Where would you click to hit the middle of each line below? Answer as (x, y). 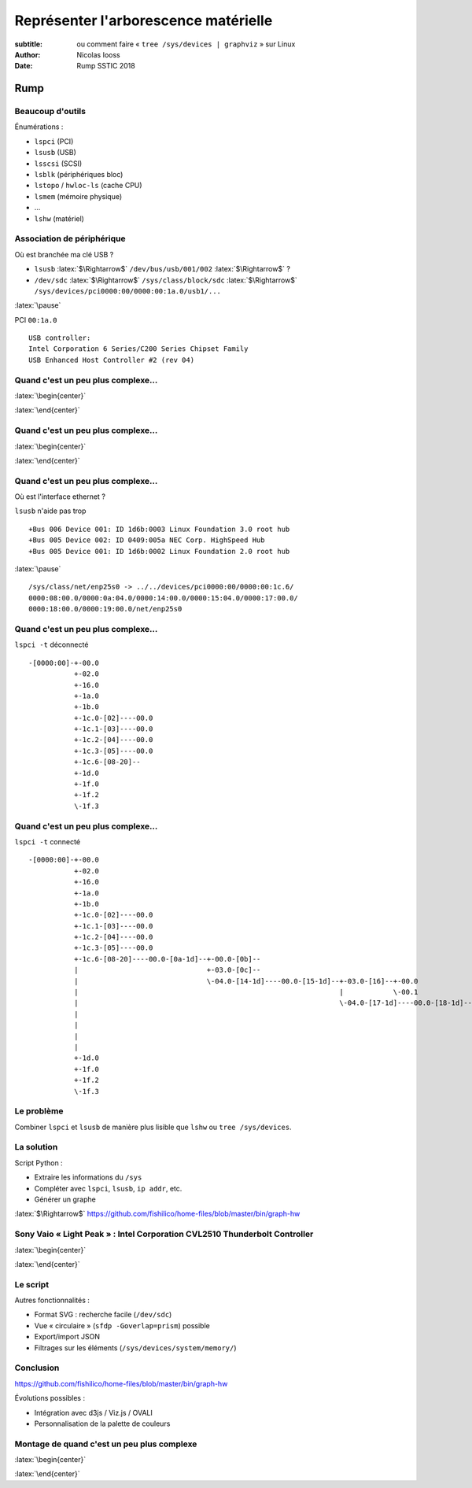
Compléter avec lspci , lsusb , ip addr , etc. (108, 1188)
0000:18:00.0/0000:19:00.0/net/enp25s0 (105, 609)
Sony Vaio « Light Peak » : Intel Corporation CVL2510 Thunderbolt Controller (164, 1234)
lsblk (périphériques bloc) (79, 175)
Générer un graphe (65, 1199)
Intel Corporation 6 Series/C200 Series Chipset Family (138, 349)
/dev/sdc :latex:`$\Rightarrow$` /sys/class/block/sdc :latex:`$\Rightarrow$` (166, 280)
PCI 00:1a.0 (36, 319)
